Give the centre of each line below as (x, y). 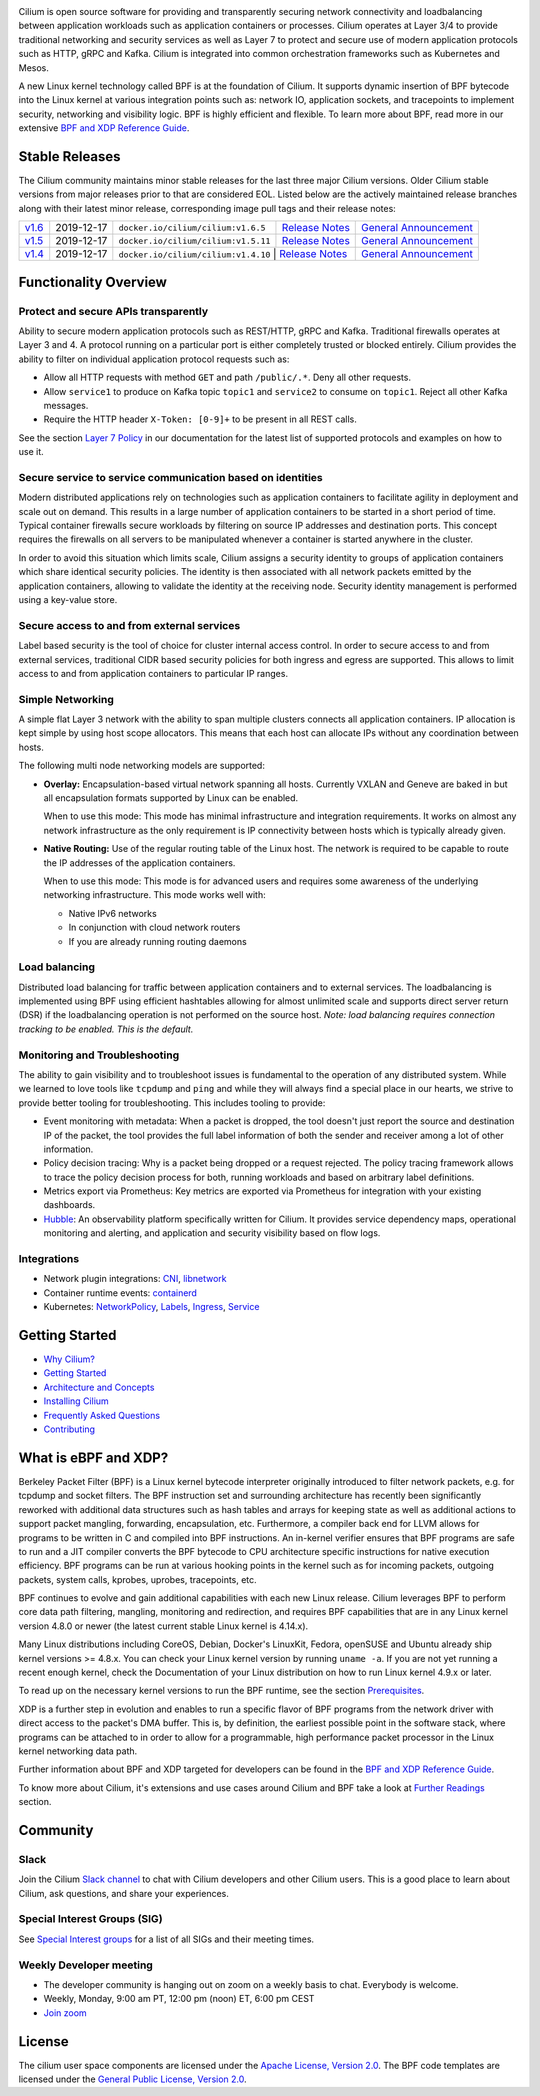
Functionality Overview (92, 281)
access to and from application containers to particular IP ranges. (153, 673)
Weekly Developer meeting (86, 1965)
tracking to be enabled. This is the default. (106, 1029)
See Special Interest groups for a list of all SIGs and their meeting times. (166, 1939)
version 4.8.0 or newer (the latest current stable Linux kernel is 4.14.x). (163, 1626)
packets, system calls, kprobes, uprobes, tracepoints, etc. (137, 1579)
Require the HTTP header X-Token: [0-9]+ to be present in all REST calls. (200, 419)
